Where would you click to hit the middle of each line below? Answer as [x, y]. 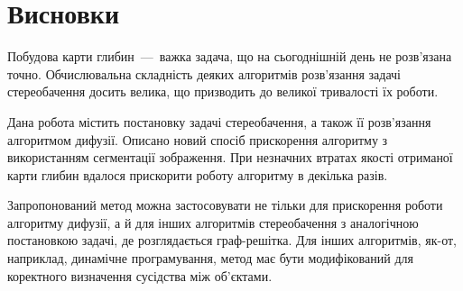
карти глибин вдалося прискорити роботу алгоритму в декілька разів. [198, 174]
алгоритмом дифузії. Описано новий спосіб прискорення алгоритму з [198, 139]
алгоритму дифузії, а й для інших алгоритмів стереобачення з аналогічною [213, 222]
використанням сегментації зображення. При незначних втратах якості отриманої [230, 157]
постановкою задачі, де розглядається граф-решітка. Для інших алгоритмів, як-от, [232, 240]
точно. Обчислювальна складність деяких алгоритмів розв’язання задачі [204, 73]
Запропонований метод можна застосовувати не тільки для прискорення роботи [225, 205]
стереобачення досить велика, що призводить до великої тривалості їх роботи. [223, 91]
